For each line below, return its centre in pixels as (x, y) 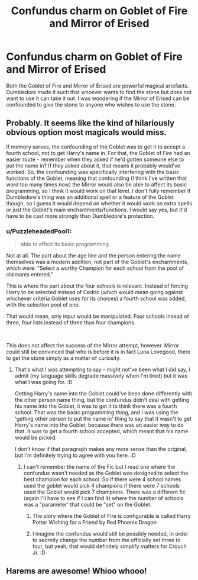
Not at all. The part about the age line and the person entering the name (94, 256)
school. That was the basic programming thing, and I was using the (96, 413)
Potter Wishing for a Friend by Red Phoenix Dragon (94, 523)
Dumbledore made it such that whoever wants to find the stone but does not (99, 92)
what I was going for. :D (43, 382)
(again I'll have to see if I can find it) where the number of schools (103, 498)
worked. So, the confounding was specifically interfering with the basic (93, 172)
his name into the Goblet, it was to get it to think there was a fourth (96, 406)
